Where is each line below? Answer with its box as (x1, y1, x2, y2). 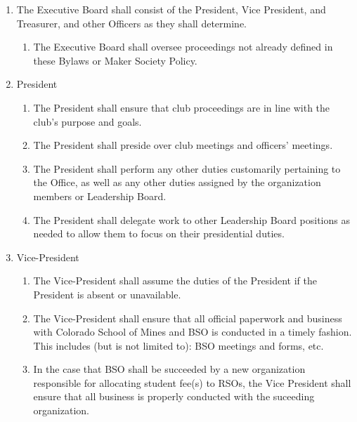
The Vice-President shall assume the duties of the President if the (33, 273, 317, 288)
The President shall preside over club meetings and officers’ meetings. (33, 138, 333, 152)
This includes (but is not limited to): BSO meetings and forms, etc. (33, 338, 324, 352)
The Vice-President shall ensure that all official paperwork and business (33, 310, 342, 325)
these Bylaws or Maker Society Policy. (33, 53, 197, 67)
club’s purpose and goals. (33, 114, 142, 128)
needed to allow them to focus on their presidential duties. (33, 226, 285, 241)
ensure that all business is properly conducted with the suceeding (33, 389, 315, 404)
